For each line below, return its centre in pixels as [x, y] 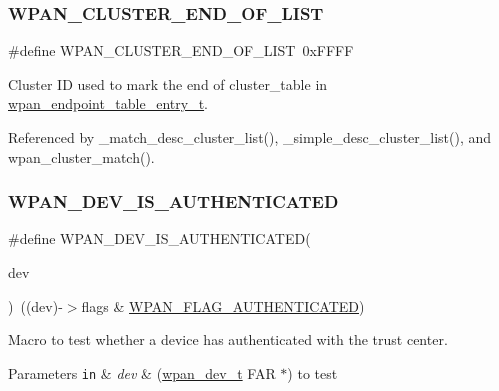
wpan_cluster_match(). [81, 156]
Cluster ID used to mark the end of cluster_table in [168, 83]
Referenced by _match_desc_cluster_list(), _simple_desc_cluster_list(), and [250, 137]
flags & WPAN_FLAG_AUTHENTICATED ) [223, 305]
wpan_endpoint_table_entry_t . [108, 103]
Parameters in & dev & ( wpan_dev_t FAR [142, 372]
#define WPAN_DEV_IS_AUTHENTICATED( [159, 238]
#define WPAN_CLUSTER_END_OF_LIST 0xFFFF [181, 50]
